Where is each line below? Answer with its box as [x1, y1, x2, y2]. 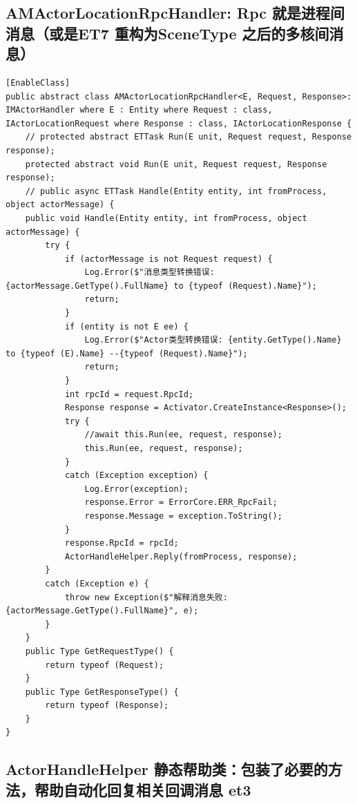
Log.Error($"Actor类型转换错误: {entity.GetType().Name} [84, 335, 342, 345]
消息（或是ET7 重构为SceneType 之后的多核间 [6, 22, 329, 44]
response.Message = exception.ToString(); [84, 510, 282, 521]
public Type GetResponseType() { [25, 687, 179, 697]
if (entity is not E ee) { [64, 321, 189, 332]
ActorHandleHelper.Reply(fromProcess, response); [64, 551, 298, 562]
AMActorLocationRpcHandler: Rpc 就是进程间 [6, 2, 345, 23]
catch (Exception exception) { [64, 470, 209, 481]
